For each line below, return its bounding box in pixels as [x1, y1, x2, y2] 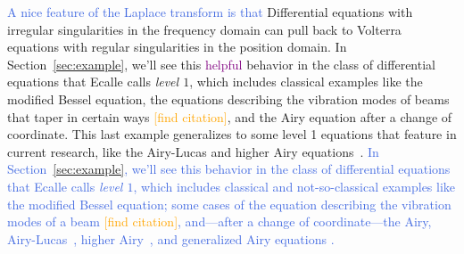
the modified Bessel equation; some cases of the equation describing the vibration [7, 194, 452, 213]
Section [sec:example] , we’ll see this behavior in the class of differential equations [7, 160, 451, 178]
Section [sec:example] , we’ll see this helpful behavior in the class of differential [7, 54, 435, 73]
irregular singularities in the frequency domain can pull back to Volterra [7, 20, 402, 38]
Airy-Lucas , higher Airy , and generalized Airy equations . [7, 229, 335, 248]
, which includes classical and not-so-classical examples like [133, 176, 456, 195]
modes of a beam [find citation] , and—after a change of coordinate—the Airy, [7, 212, 432, 231]
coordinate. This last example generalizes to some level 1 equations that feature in [7, 125, 457, 143]
